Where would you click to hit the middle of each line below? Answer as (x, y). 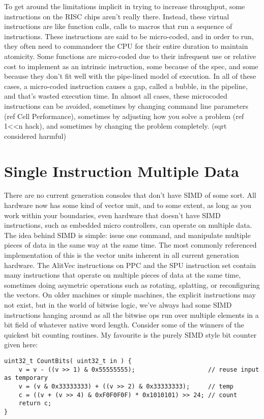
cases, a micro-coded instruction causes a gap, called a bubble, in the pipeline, (126, 86)
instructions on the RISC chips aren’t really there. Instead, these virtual (117, 16)
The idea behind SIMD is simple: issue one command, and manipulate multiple (127, 235)
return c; (35, 403)
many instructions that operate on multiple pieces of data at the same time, (123, 275)
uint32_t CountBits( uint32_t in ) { (68, 361)
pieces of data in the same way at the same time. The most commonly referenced (130, 245)
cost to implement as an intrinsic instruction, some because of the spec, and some (131, 66)
